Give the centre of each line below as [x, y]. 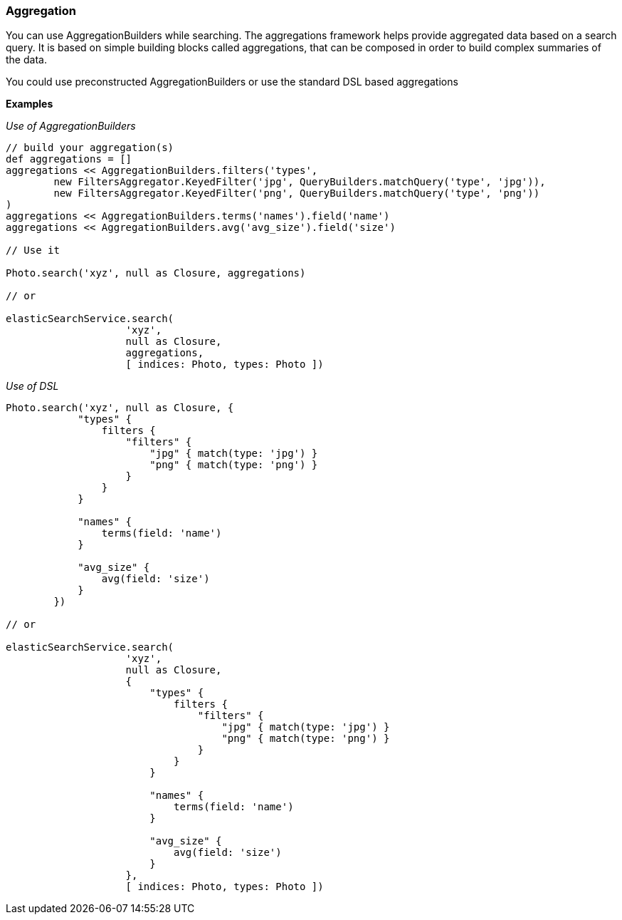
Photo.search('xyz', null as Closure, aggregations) [156, 273]
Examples [30, 104]
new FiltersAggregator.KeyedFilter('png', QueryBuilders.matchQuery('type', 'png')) [297, 193]
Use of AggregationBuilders [71, 126]
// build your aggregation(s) [90, 148]
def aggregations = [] [69, 159]
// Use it [33, 250]
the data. [26, 60]
